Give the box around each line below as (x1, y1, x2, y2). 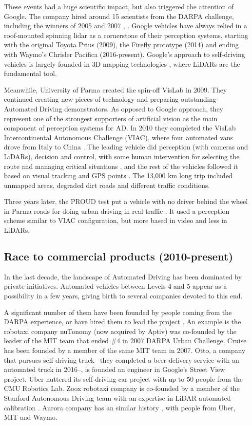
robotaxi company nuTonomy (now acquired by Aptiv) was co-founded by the (4, 326, 236, 336)
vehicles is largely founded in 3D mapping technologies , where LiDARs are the (4, 58, 240, 69)
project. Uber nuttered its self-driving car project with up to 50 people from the (4, 373, 243, 384)
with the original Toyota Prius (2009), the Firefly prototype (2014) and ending (4, 39, 239, 50)
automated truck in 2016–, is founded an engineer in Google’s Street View (4, 364, 225, 374)
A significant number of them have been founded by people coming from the (4, 307, 232, 317)
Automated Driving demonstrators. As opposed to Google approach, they (4, 103, 223, 113)
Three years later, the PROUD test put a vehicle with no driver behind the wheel (4, 196, 248, 206)
